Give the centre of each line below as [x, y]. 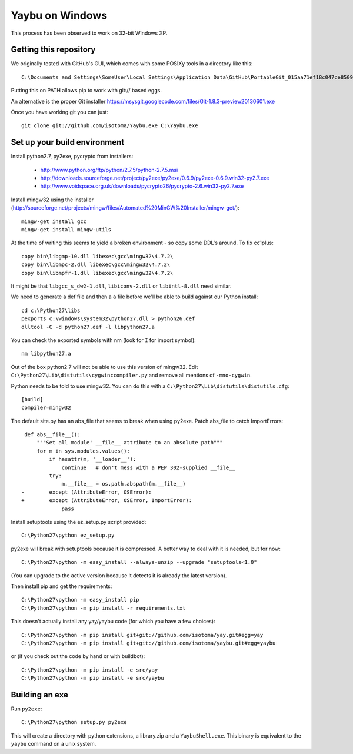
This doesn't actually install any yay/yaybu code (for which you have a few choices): [113, 622]
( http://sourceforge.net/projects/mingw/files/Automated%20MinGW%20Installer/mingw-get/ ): [125, 208]
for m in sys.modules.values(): [84, 451]
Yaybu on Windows [59, 15]
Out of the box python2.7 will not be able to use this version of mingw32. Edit [104, 367]
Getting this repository [53, 50]
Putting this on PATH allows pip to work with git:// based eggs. [86, 91]
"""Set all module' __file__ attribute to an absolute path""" [130, 443]
